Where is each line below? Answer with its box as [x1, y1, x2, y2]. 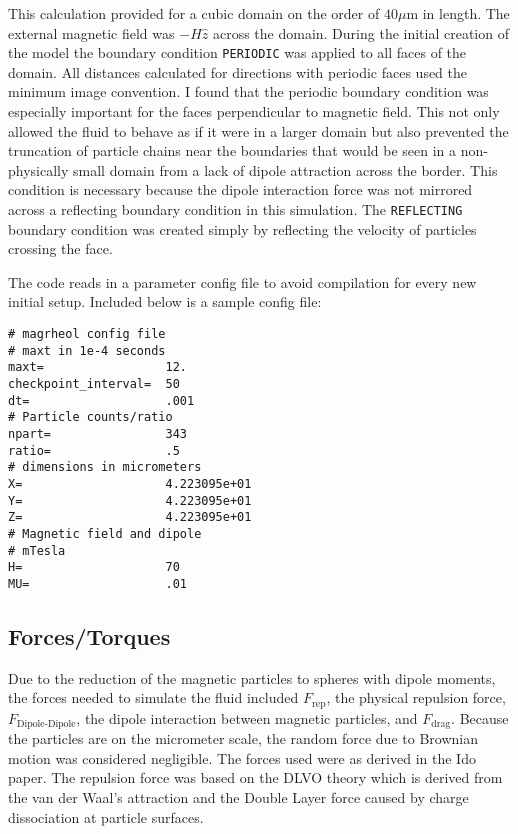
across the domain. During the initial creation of [212, 22, 509, 43]
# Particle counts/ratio [8, 410, 173, 425]
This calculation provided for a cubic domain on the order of [8, 3, 380, 23]
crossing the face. [8, 238, 113, 259]
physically [8, 159, 69, 180]
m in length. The [406, 3, 510, 23]
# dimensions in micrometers [8, 460, 202, 475]
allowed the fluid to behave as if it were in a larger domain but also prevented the [8, 120, 509, 141]
